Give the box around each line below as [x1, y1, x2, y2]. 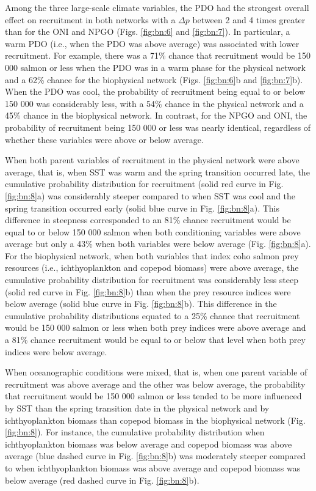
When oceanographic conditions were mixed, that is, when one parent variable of [5, 366, 307, 378]
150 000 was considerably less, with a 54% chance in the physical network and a [5, 97, 304, 109]
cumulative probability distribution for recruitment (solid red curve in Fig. [5, 177, 284, 190]
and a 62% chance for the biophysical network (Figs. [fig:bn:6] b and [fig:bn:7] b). [5, 73, 303, 86]
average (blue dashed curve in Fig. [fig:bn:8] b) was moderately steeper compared [5, 449, 306, 462]
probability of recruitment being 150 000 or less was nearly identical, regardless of [5, 120, 311, 133]
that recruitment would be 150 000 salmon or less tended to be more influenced [5, 389, 302, 402]
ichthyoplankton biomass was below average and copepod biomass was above [5, 437, 292, 450]
